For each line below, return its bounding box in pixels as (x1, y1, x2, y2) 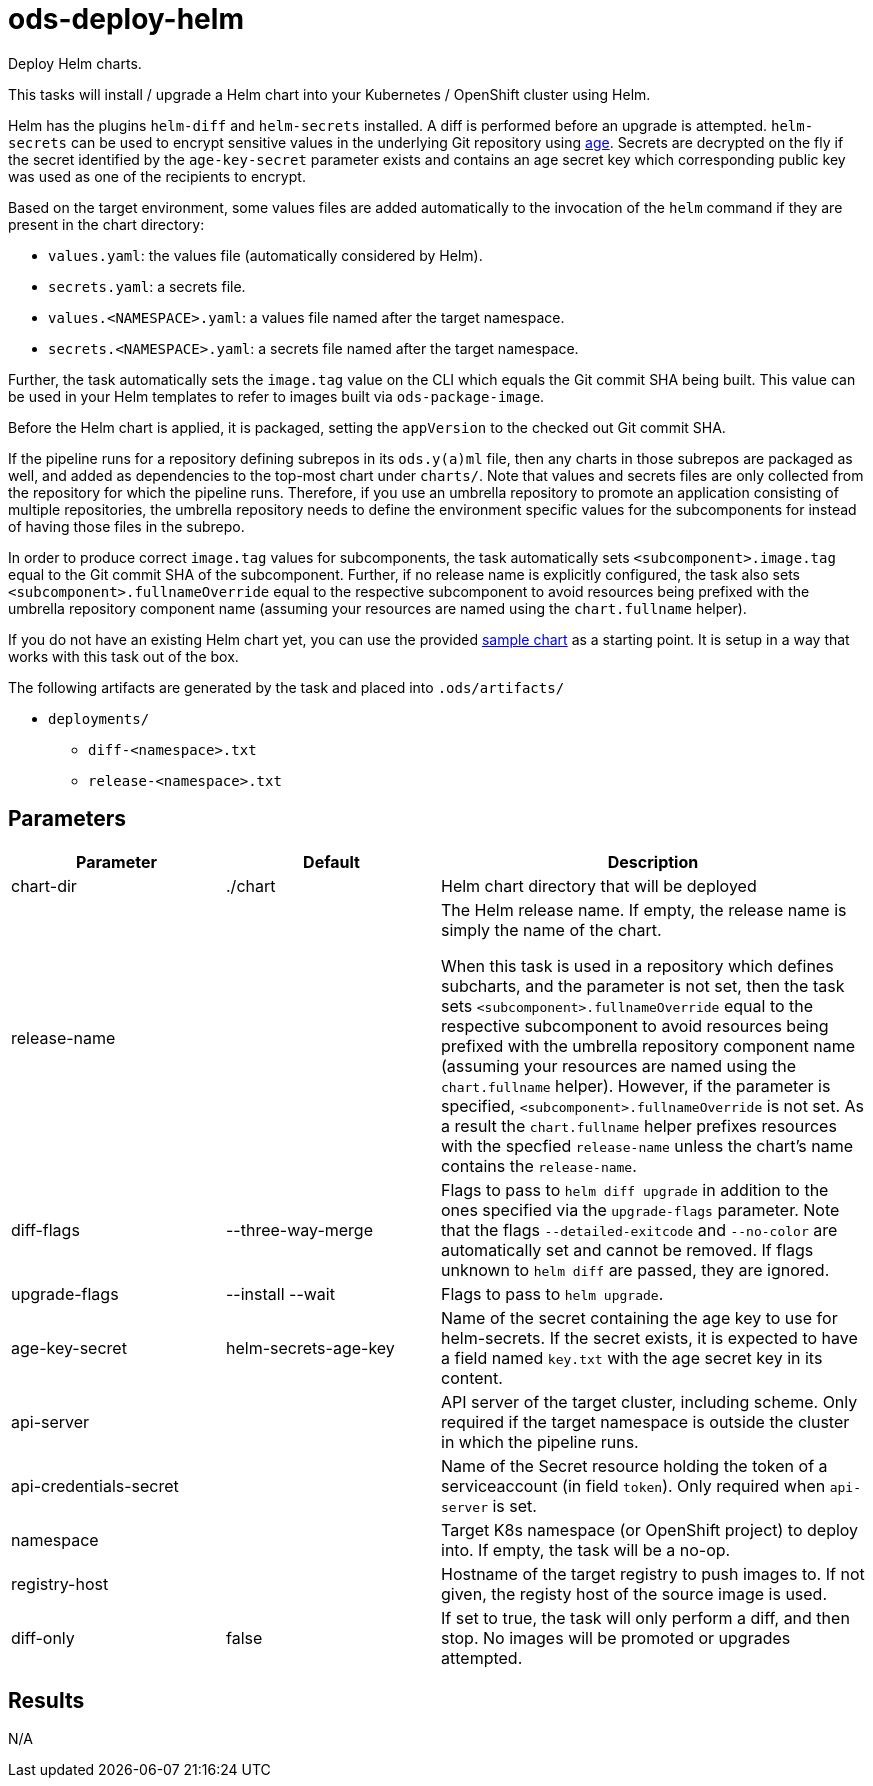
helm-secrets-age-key (226, 1337, 395, 1358)
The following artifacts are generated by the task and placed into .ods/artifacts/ (8, 678, 565, 696)
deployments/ (48, 710, 150, 727)
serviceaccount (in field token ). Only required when (441, 1475, 826, 1496)
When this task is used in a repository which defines (441, 955, 834, 976)
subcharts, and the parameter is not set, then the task (441, 975, 845, 996)
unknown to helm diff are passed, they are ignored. (441, 1259, 830, 1280)
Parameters (8, 806, 126, 832)
